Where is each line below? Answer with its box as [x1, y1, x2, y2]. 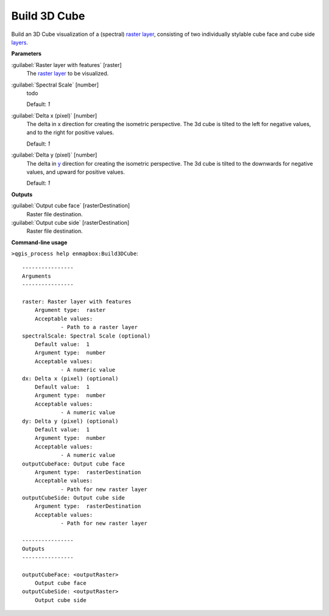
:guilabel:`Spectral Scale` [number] [11, 81, 99, 88]
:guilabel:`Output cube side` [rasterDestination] [11, 219, 130, 226]
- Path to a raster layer [60, 324, 138, 331]
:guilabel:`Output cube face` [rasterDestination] [11, 202, 130, 210]
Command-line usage [11, 238, 68, 246]
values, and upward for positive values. [26, 168, 125, 176]
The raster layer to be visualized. [26, 70, 109, 77]
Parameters [11, 50, 42, 57]
